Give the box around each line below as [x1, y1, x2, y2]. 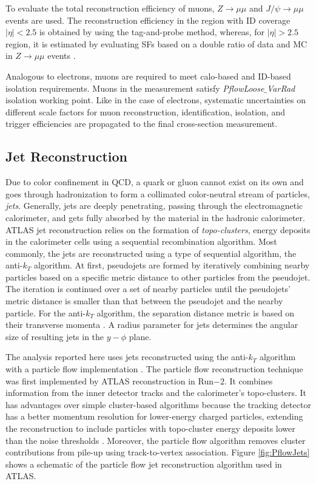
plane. [129, 330, 152, 343]
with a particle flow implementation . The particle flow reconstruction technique [5, 363, 303, 375]
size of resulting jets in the [5, 330, 104, 343]
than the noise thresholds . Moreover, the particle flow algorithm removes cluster [5, 434, 306, 446]
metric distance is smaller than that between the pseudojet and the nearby [5, 295, 283, 307]
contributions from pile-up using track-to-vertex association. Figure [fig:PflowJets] [5, 446, 310, 458]
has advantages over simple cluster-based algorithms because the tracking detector [5, 398, 311, 411]
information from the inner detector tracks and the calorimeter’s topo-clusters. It [5, 386, 307, 399]
